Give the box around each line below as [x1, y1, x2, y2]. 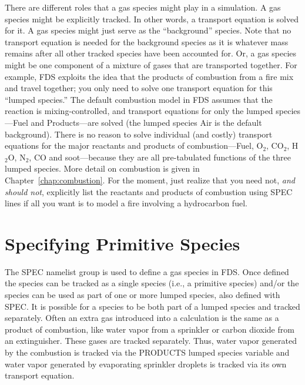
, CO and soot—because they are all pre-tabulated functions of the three [29, 150, 291, 163]
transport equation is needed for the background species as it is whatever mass [5, 35, 289, 48]
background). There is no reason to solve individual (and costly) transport [5, 128, 273, 140]
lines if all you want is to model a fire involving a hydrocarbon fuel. [5, 197, 247, 209]
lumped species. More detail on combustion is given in [5, 162, 200, 175]
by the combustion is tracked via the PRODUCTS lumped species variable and [5, 346, 290, 358]
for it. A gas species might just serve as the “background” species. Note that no [5, 24, 291, 36]
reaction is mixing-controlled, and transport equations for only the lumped [5, 105, 273, 117]
